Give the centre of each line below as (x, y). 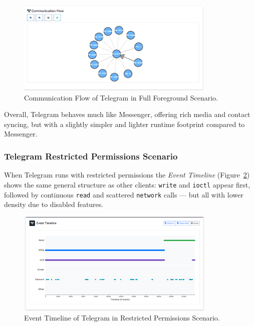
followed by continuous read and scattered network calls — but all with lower (124, 194)
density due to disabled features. (54, 204)
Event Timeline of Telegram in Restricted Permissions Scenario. (122, 318)
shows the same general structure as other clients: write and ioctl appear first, (127, 184)
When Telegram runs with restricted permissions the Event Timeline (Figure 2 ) (127, 175)
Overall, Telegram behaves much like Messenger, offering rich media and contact (127, 114)
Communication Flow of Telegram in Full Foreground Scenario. (121, 97)
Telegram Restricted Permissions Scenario (91, 156)
